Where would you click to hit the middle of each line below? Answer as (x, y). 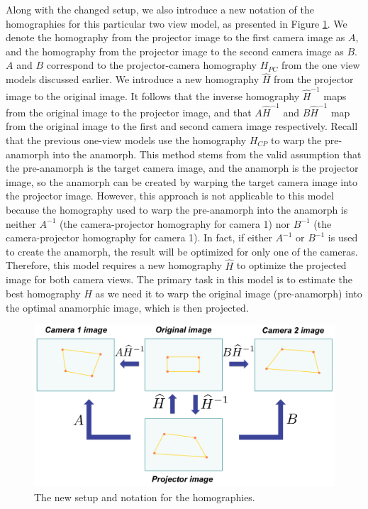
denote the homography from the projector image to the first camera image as (175, 37)
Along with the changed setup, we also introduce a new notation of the (160, 9)
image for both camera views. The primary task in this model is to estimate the (179, 279)
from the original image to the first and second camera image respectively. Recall (182, 126)
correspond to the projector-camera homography (151, 65)
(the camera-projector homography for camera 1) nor (174, 223)
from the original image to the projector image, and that (129, 112)
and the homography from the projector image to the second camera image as (175, 51)
